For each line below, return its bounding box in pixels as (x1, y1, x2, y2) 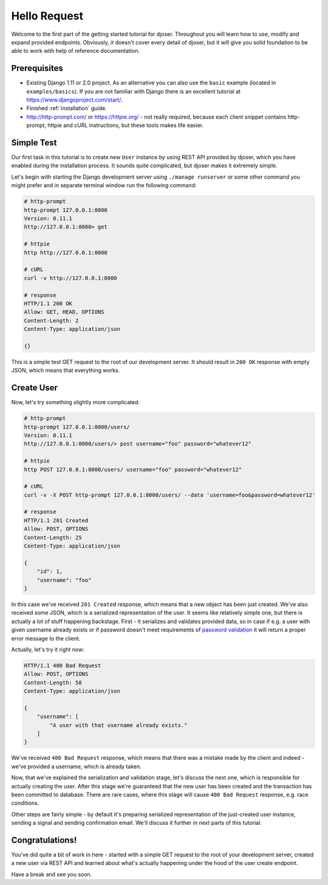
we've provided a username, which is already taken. (11, 763, 142, 770)
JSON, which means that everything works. (11, 367, 120, 374)
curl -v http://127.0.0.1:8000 (24, 274, 118, 281)
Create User (11, 383, 58, 393)
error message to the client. (11, 635, 81, 642)
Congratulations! (11, 835, 77, 845)
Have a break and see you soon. (11, 870, 92, 878)
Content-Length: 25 (24, 534, 82, 541)
